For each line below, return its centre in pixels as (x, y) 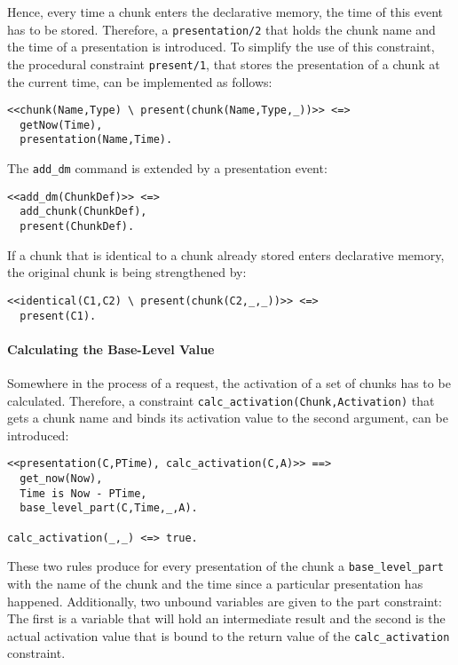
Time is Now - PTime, (83, 493)
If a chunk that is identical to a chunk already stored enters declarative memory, (226, 254)
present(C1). (58, 316)
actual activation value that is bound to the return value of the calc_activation (229, 635)
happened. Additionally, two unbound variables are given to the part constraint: (225, 601)
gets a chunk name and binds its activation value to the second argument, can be (228, 418)
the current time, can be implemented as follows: (140, 81)
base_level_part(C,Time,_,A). (109, 508)
